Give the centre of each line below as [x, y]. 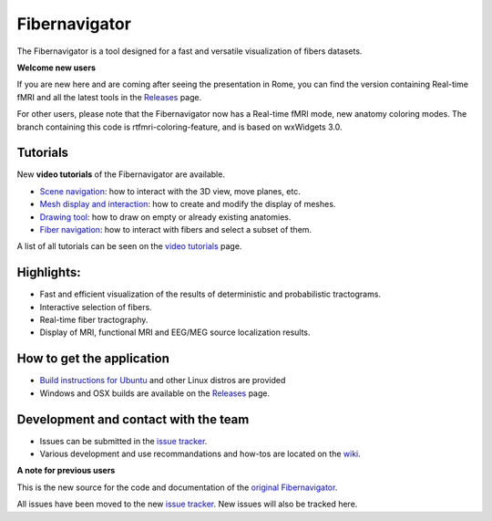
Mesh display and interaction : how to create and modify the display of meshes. [188, 204]
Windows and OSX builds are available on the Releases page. [155, 393]
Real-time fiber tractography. [94, 320]
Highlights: [49, 272]
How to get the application [93, 359]
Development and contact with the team [133, 419]
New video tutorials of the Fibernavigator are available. [121, 174]
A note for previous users [66, 471]
